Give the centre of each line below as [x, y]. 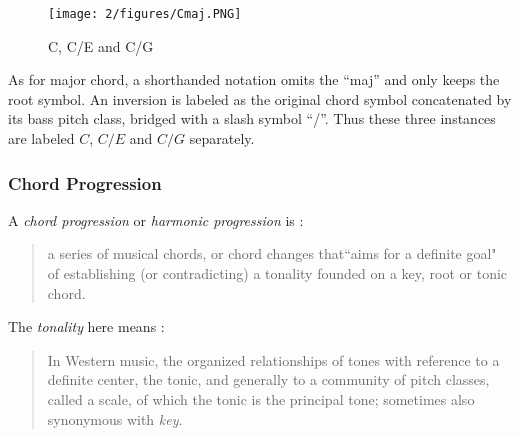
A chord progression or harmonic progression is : [156, 219]
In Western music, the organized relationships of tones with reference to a [273, 359]
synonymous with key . [115, 418]
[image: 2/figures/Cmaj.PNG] [145, 14]
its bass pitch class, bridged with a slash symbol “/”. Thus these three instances [252, 118]
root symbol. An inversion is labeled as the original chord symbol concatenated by [260, 98]
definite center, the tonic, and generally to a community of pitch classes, [268, 379]
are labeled [41, 138]
